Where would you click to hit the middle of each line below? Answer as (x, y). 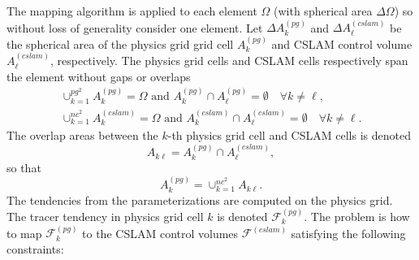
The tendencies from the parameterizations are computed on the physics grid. (200, 199)
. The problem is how (357, 216)
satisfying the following (348, 233)
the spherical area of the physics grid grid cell (120, 43)
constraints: (35, 249)
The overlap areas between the (82, 134)
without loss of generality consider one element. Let (135, 27)
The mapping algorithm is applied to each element (132, 11)
